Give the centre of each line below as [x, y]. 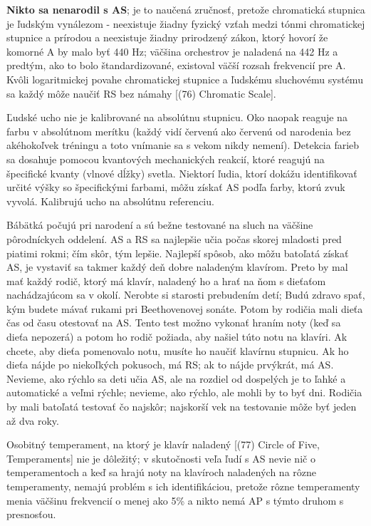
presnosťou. [31, 514]
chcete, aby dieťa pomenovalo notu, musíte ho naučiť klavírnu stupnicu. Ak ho [178, 350]
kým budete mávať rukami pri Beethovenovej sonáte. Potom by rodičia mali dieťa [185, 308]
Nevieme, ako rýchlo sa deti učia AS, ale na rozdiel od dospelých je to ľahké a [176, 378]
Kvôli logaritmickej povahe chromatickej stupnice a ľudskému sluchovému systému [185, 79]
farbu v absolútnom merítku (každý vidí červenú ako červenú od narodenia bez [179, 131]
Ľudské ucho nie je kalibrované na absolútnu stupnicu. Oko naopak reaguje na [177, 117]
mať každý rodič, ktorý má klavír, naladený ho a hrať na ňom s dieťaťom [166, 280]
